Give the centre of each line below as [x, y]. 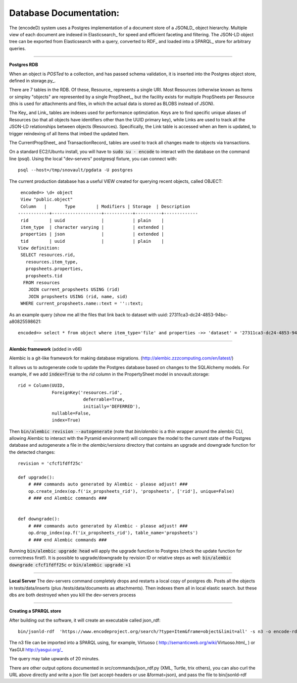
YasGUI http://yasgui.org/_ [36, 649]
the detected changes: [32, 452]
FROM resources [41, 283]
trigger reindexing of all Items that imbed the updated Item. [69, 133]
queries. [18, 48]
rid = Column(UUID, [42, 386]
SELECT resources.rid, [48, 255]
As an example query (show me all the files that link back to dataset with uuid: [89, 315]
